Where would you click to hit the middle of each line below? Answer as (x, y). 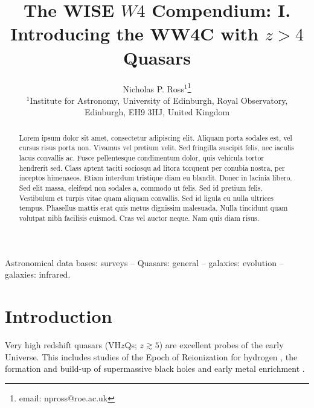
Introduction (59, 316)
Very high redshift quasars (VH (63, 344)
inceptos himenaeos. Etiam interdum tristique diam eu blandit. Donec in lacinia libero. (155, 178)
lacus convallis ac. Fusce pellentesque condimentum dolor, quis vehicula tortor (141, 158)
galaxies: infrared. (38, 274)
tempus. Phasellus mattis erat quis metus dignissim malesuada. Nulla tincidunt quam (153, 208)
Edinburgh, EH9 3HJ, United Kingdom (157, 112)
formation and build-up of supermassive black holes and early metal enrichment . (155, 368)
